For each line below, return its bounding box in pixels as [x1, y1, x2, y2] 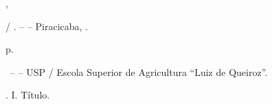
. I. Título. [5, 88, 50, 102]
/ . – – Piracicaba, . [5, 18, 89, 33]
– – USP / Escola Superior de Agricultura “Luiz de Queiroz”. [10, 64, 268, 79]
